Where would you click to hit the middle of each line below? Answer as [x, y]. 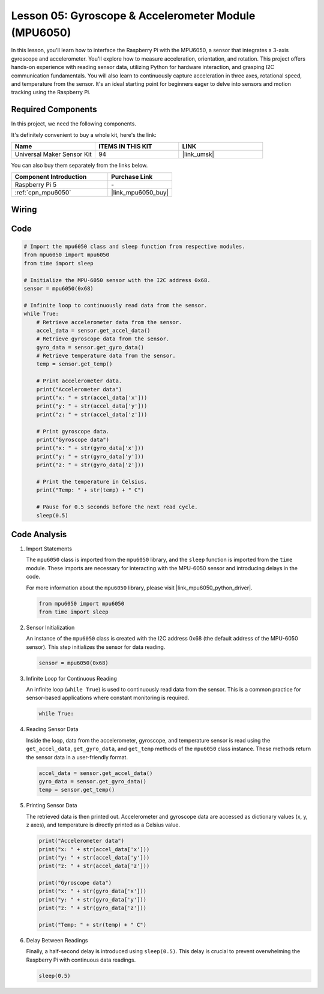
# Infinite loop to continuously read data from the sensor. [115, 305]
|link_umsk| [198, 154]
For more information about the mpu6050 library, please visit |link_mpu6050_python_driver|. [139, 588]
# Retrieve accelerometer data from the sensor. [109, 322]
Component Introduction [51, 177]
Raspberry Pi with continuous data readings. [81, 960]
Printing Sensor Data [52, 806]
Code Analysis [39, 534]
